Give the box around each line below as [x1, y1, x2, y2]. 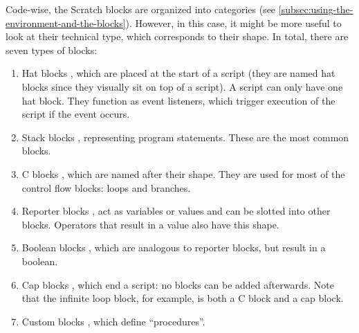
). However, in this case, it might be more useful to [125, 15, 342, 30]
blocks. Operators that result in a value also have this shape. [21, 217, 279, 231]
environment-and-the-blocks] [6, 15, 126, 30]
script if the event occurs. [21, 107, 130, 121]
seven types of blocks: [6, 42, 98, 57]
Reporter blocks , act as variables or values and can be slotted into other [21, 204, 331, 218]
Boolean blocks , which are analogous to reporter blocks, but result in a [21, 240, 326, 255]
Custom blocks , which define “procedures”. [21, 314, 205, 328]
